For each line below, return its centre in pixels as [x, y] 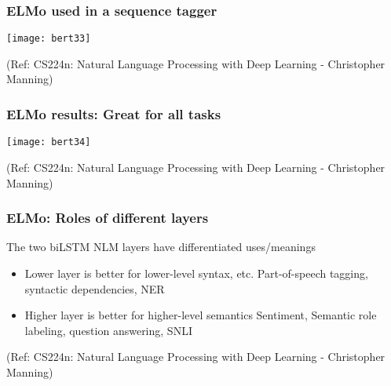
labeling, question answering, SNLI [108, 330]
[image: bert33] [49, 39]
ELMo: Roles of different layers [108, 218]
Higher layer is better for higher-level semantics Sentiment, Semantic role [201, 315]
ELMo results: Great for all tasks [114, 113]
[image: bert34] [49, 142]
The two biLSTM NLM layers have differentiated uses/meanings [161, 247]
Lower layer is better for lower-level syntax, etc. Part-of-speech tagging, [196, 273]
